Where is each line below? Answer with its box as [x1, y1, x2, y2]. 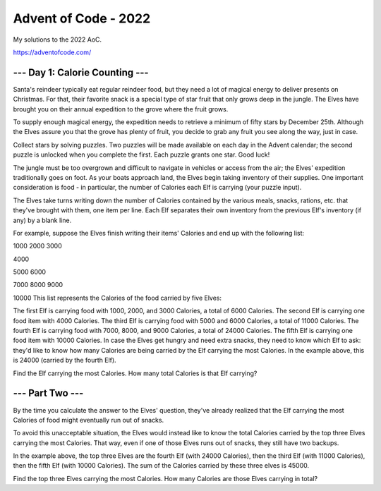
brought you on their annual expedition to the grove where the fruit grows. [13, 104, 229, 113]
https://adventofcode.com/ [13, 48, 92, 56]
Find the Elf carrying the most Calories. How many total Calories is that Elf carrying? [13, 369, 258, 377]
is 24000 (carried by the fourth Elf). [13, 356, 116, 365]
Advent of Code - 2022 [13, 11, 151, 26]
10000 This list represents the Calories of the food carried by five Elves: [13, 293, 222, 302]
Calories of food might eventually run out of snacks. [13, 416, 164, 424]
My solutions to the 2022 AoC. [13, 35, 102, 44]
